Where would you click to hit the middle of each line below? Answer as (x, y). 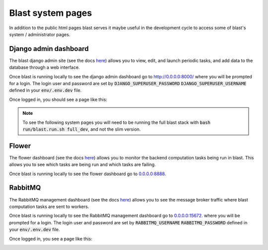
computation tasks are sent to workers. (49, 206)
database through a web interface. (44, 67)
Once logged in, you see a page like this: (51, 239)
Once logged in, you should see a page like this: (58, 100)
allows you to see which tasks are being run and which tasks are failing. (82, 165)
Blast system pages (51, 13)
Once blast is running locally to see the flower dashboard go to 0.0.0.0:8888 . (88, 174)
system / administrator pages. (40, 34)
